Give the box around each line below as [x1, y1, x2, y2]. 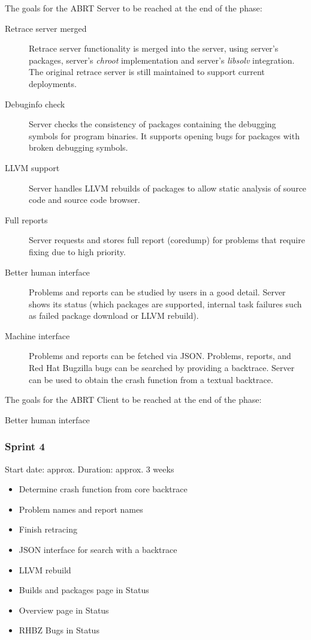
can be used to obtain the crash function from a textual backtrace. [29, 373, 273, 385]
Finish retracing [19, 523, 77, 536]
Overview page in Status [19, 603, 109, 616]
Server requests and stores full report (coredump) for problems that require [29, 234, 305, 246]
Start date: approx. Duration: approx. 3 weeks [5, 462, 174, 475]
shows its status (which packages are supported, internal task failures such [29, 297, 302, 310]
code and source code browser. [29, 193, 140, 206]
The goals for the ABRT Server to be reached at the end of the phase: [5, 2, 262, 14]
